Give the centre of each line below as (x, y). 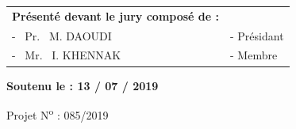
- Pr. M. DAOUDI (62, 35)
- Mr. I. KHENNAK (67, 55)
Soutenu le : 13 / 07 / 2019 (83, 85)
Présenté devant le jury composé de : (115, 15)
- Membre (254, 55)
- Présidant (257, 35)
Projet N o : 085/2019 (58, 114)
